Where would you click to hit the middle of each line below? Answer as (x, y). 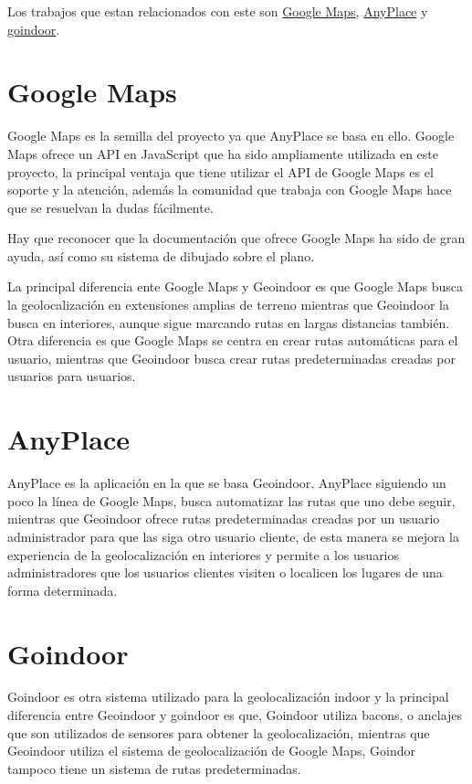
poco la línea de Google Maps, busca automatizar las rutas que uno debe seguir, (231, 500)
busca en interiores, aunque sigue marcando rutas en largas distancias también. (229, 322)
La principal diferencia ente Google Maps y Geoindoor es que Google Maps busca (236, 286)
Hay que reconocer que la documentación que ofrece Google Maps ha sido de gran (236, 238)
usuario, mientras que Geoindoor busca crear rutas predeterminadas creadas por (231, 358)
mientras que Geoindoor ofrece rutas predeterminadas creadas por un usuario (224, 519)
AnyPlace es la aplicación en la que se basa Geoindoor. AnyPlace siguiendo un (227, 483)
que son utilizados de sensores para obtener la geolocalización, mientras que (219, 732)
